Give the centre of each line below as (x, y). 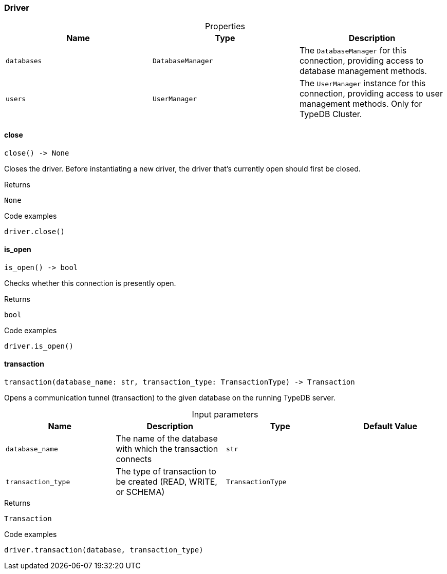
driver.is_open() (39, 346)
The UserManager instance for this (362, 83)
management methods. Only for (361, 104)
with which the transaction (167, 449)
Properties (225, 26)
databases (24, 61)
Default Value (390, 426)
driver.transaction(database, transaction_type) (104, 550)
